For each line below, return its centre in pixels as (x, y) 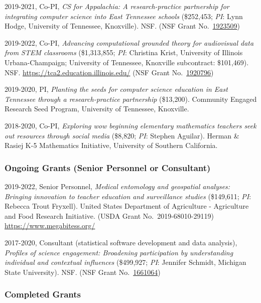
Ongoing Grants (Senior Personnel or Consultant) (108, 167)
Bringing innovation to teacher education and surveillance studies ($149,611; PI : (128, 196)
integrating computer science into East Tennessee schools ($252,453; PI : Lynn (124, 16)
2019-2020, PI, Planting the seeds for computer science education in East (116, 89)
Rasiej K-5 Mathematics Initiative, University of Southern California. (111, 145)
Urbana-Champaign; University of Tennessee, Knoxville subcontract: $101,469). (127, 62)
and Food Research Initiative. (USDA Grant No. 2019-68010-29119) (109, 215)
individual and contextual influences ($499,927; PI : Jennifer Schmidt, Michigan (125, 262)
